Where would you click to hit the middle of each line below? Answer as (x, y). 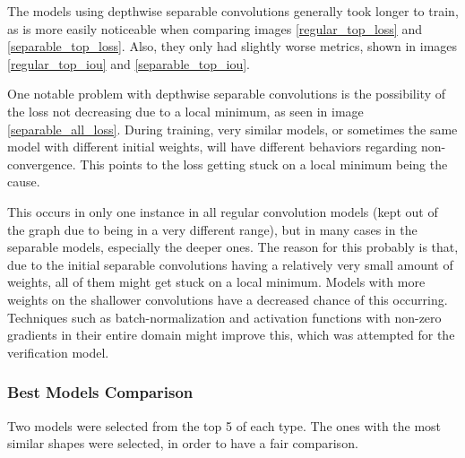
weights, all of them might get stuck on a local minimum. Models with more (216, 282)
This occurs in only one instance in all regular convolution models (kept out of (223, 211)
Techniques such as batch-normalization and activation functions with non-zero (224, 317)
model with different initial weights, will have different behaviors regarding (212, 147)
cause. (24, 181)
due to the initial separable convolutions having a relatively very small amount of (230, 264)
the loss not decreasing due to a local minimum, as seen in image (185, 111)
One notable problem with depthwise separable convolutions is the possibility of (227, 94)
